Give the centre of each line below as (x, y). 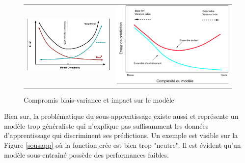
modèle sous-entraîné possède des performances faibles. (86, 154)
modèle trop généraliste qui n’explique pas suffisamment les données (106, 125)
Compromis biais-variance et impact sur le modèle (99, 99)
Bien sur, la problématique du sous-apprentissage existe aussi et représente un (121, 116)
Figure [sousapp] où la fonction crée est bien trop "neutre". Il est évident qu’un (122, 145)
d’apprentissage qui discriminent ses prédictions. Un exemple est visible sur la (121, 135)
